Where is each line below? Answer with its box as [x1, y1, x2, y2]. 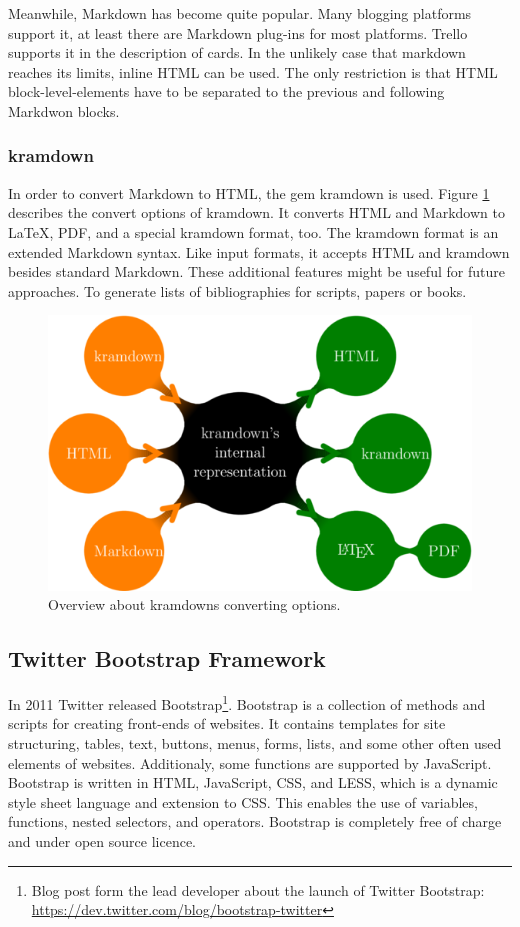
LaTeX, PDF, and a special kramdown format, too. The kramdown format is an [8, 221, 499, 242]
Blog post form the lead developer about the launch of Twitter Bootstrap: [31, 879, 485, 900]
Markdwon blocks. [8, 100, 120, 121]
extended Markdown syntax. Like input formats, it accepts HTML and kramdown [8, 241, 510, 262]
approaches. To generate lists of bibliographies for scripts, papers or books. [8, 280, 467, 301]
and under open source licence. [8, 831, 196, 852]
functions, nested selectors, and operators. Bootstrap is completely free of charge [8, 811, 502, 832]
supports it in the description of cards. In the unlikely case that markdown [8, 42, 466, 63]
